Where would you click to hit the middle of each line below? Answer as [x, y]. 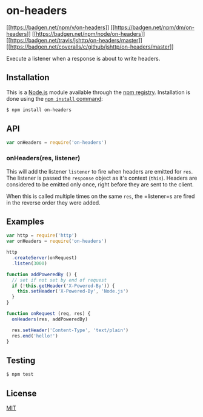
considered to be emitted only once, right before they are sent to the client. [100, 184]
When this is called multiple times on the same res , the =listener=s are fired [101, 196]
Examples [25, 222]
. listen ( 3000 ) [29, 263]
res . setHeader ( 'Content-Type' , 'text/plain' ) [70, 330]
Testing [21, 360]
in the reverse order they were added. [54, 202]
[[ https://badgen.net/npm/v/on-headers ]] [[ [61, 27]
